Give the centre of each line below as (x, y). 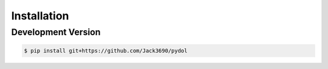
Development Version (56, 32)
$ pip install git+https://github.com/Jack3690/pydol (106, 51)
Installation (40, 16)
